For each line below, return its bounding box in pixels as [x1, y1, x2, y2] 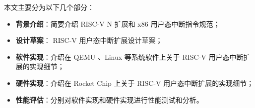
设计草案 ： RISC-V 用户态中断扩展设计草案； [15, 35, 163, 45]
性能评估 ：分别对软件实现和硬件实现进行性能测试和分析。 [15, 94, 203, 105]
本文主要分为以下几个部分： [4, 2, 94, 12]
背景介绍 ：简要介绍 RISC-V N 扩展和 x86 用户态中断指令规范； [15, 18, 220, 29]
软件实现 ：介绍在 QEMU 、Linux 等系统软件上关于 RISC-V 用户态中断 [15, 51, 244, 62]
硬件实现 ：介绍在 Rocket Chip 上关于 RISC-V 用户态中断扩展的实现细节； [15, 77, 254, 88]
